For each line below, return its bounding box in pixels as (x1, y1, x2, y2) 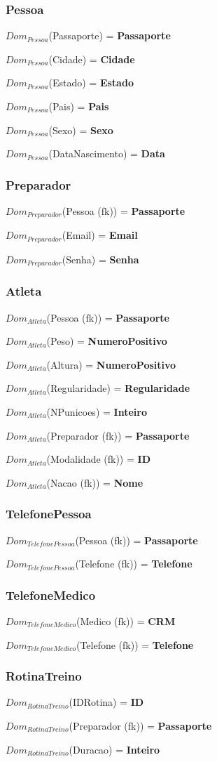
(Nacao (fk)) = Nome (46, 475, 143, 490)
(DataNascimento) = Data (48, 146, 165, 161)
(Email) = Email (62, 228, 138, 242)
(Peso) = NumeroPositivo (46, 334, 167, 348)
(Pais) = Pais (48, 99, 109, 113)
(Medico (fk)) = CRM (76, 613, 176, 628)
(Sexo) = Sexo (48, 122, 113, 137)
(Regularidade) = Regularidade (46, 381, 190, 395)
